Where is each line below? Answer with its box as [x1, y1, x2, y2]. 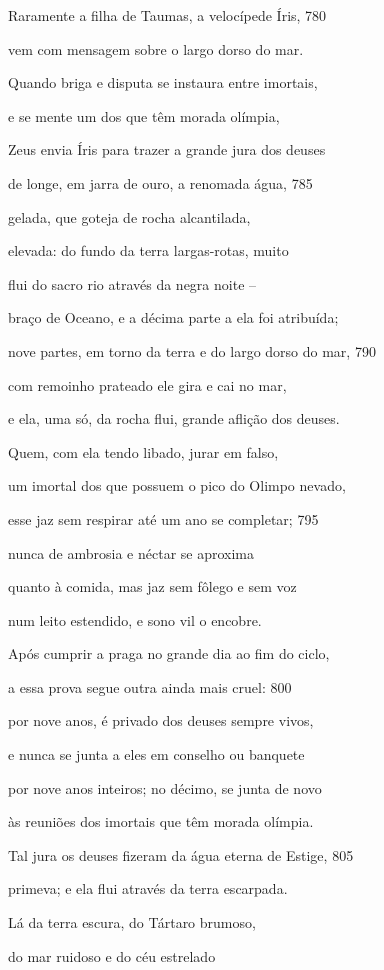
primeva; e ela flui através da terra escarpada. [8, 878, 288, 899]
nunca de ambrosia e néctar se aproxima [8, 542, 255, 563]
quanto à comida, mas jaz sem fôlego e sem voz [8, 576, 297, 597]
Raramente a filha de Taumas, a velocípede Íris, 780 [8, 5, 327, 25]
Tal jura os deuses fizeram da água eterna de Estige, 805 [8, 844, 354, 865]
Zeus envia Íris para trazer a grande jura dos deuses [8, 139, 326, 160]
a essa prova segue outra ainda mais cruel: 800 [8, 676, 292, 697]
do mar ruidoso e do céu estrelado [8, 945, 216, 966]
